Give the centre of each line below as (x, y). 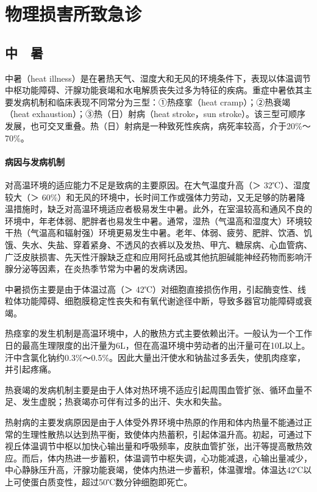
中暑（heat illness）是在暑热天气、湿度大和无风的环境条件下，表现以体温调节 (158, 78)
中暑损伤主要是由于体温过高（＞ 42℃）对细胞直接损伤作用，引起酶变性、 (151, 289)
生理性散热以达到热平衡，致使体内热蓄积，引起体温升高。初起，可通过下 (167, 434)
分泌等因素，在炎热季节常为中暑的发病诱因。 (103, 269)
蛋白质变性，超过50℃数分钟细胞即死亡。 (111, 482)
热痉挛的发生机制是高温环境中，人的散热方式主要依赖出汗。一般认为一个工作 (158, 333)
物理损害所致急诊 (73, 14)
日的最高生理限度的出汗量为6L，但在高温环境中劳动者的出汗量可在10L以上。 (158, 345)
